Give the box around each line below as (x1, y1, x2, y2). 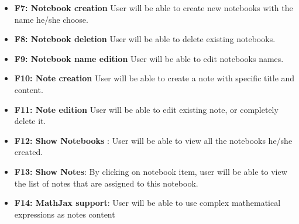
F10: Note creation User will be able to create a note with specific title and (14, 72, 295, 84)
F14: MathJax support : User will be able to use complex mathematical (14, 197, 281, 209)
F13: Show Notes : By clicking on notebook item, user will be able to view (14, 165, 287, 177)
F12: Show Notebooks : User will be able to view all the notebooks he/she (14, 134, 293, 146)
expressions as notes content (14, 208, 115, 220)
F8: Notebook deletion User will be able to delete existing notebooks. (14, 33, 276, 45)
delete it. (14, 115, 46, 127)
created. (14, 146, 43, 158)
